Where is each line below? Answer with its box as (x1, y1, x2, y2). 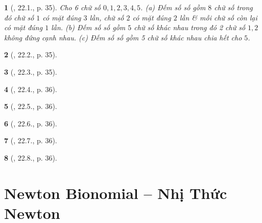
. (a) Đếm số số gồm (140, 2, 206, 12)
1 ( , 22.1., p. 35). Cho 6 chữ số (4, 2, 101, 12)
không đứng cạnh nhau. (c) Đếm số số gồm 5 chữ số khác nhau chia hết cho (4, 32, 242, 42)
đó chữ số (4, 12, 34, 23)
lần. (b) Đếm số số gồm (51, 22, 126, 33)
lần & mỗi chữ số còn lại (179, 12, 257, 23)
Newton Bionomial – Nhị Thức (4, 182, 227, 203)
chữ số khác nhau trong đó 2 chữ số (134, 22, 246, 33)
